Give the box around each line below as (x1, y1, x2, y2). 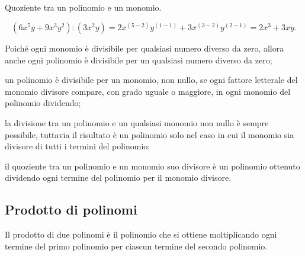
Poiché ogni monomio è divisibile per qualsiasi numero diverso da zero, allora (5, 42, 284, 55)
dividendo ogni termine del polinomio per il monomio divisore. (5, 171, 232, 184)
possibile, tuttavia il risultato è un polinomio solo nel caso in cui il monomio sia (5, 128, 294, 140)
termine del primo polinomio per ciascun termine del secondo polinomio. (5, 239, 268, 252)
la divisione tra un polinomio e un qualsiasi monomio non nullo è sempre (5, 117, 269, 129)
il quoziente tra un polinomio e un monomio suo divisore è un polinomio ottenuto (5, 159, 300, 172)
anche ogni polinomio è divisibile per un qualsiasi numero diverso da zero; (5, 53, 272, 66)
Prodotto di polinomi (5, 200, 137, 219)
